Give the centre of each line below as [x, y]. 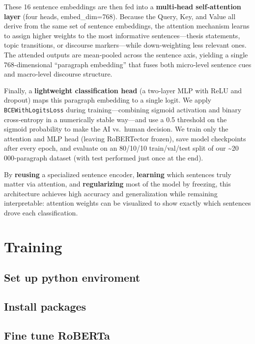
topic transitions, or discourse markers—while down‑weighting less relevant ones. [125, 45]
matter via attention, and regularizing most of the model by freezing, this [117, 184]
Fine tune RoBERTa [57, 335]
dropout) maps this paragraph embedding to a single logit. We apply [108, 100]
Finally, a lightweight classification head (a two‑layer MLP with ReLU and [123, 90]
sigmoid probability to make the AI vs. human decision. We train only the [116, 129]
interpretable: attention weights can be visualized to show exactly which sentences [127, 203]
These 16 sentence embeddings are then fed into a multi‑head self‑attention [123, 6]
